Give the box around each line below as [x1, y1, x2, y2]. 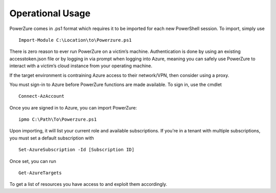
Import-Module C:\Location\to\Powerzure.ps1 [18, 37, 132, 43]
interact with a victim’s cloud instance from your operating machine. [9, 63, 153, 69]
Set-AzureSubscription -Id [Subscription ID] [18, 147, 135, 153]
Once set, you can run [9, 158, 56, 164]
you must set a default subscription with [9, 135, 94, 141]
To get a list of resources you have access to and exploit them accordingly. [9, 181, 168, 187]
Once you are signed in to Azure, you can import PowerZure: [9, 104, 137, 111]
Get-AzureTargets [18, 170, 62, 176]
